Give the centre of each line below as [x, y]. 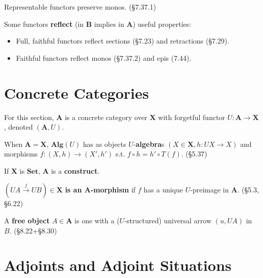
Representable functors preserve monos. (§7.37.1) [80, 7]
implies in [109, 24]
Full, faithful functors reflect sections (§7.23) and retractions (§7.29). [123, 41]
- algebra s [149, 144]
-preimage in [210, 190]
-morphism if [113, 190]
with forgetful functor [192, 117]
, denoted [18, 127]
